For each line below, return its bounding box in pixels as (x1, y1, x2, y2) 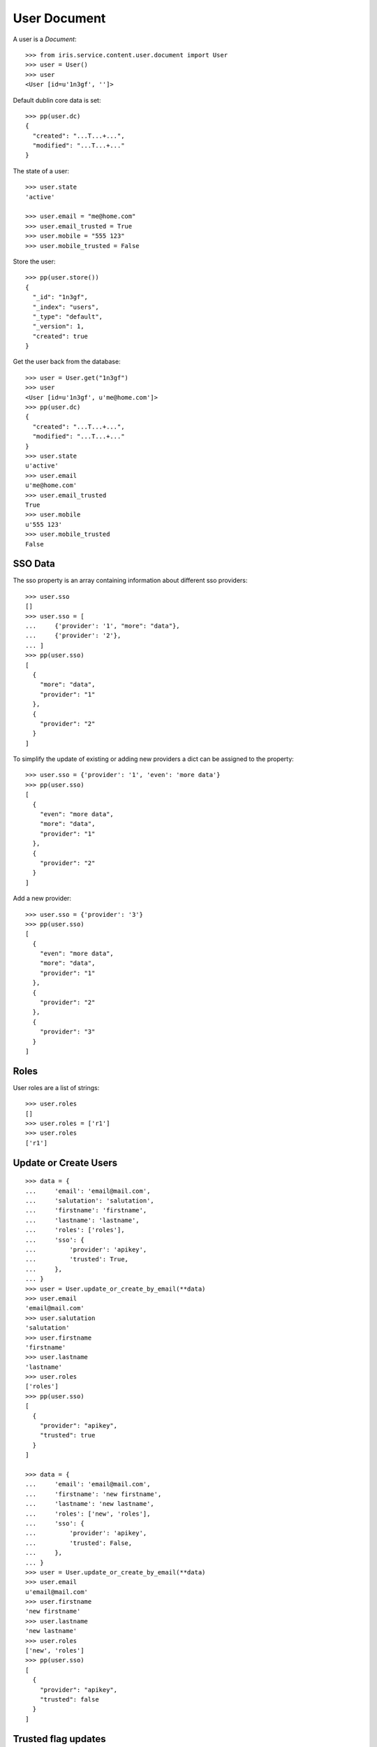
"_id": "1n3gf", (32, 293, 89, 301)
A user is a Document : (13, 35, 77, 43)
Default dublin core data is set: (13, 96, 101, 104)
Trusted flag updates (13, 1733, 106, 1745)
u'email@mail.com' (25, 1588, 89, 1596)
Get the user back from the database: (13, 357, 121, 366)
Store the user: (13, 257, 56, 266)
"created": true (32, 332, 89, 340)
